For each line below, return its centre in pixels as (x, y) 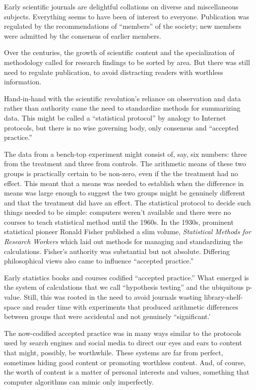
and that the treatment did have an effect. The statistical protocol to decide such (128, 202)
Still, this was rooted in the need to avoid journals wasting (113, 297)
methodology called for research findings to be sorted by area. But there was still (127, 62)
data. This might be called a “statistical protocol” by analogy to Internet (115, 117)
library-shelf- (224, 297)
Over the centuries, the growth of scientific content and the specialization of (119, 52)
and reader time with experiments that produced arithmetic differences (130, 306)
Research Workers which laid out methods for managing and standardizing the (124, 241)
